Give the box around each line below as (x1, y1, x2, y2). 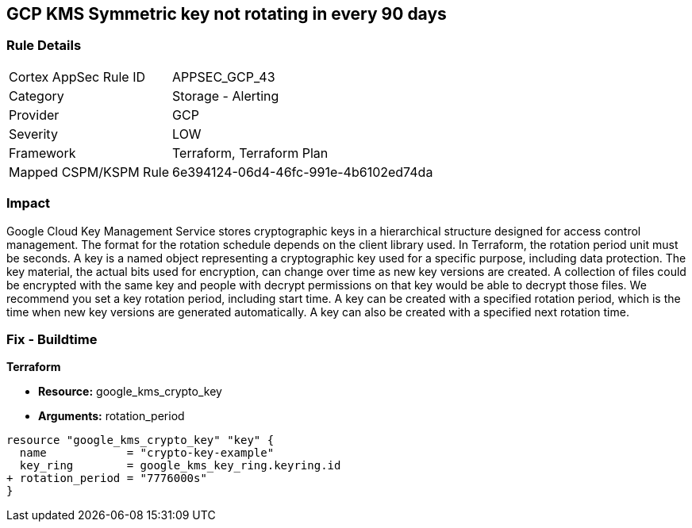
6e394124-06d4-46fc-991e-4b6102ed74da (172, 163, 433, 180)
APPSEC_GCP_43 (172, 68, 275, 85)
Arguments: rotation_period (38, 409, 185, 423)
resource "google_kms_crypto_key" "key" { (6, 434, 275, 447)
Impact (6, 195, 51, 212)
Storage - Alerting (172, 87, 279, 104)
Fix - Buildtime (6, 331, 98, 347)
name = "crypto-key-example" (19, 446, 275, 460)
